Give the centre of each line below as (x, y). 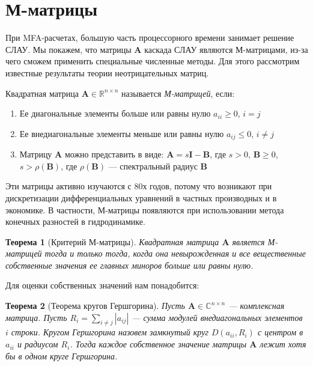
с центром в (280, 332)
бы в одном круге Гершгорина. (62, 355)
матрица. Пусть (36, 317)
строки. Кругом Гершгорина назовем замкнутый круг (110, 332)
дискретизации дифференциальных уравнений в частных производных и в (141, 197)
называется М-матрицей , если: (178, 93)
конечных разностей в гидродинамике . (75, 221)
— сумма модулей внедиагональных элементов (217, 317)
